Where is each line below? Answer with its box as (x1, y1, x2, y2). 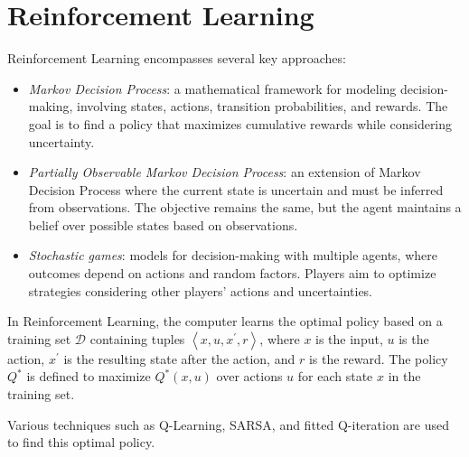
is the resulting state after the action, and (63, 349, 295, 368)
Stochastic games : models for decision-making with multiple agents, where (28, 246, 437, 265)
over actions (216, 367, 283, 386)
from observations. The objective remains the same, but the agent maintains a (28, 198, 462, 217)
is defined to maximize (26, 367, 151, 386)
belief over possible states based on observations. (28, 215, 298, 234)
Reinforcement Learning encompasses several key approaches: (7, 49, 346, 68)
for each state (297, 367, 373, 386)
